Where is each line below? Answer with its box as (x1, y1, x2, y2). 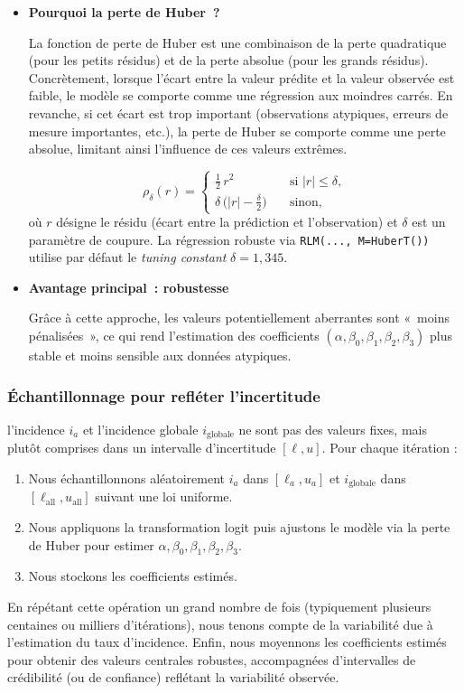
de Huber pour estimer (28, 535, 154, 554)
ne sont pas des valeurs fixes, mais (238, 419, 427, 438)
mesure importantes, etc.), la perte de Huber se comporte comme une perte (28, 121, 446, 140)
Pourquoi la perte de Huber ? (28, 3, 220, 21)
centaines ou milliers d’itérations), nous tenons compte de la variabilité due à (7, 614, 433, 633)
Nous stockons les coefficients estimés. (28, 567, 237, 585)
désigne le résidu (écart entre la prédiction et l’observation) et (56, 212, 398, 230)
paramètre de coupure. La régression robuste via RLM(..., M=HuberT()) (28, 229, 430, 248)
